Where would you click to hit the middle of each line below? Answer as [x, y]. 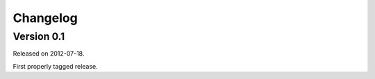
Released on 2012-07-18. [49, 54]
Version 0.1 [39, 36]
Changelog [45, 18]
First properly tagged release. [56, 66]
